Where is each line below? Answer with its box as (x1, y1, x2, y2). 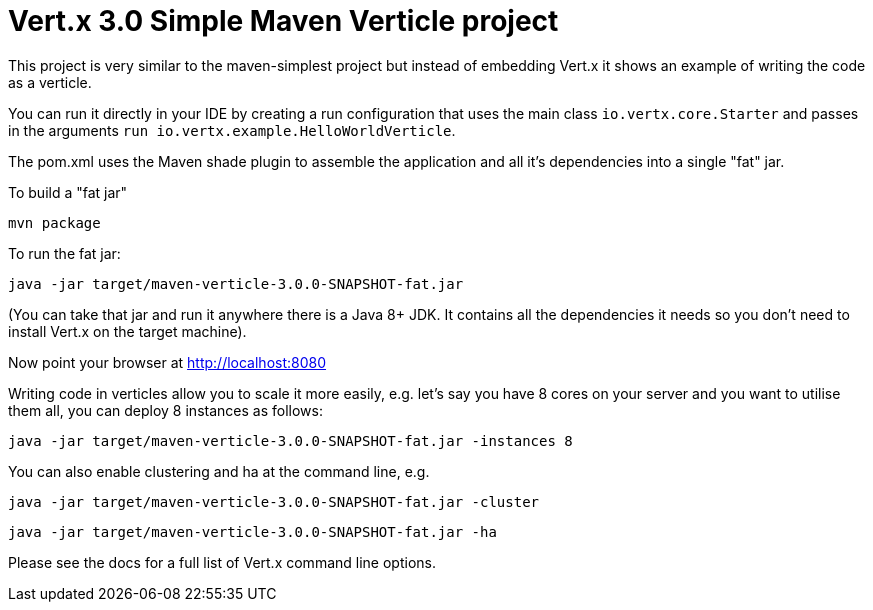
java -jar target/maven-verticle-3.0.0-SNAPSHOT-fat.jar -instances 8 (8, 432, 573, 449)
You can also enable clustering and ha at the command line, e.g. (8, 462, 430, 480)
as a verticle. (8, 73, 92, 91)
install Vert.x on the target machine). (8, 322, 247, 340)
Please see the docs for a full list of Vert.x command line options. (8, 553, 436, 571)
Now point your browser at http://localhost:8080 (8, 353, 327, 371)
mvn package (8, 214, 101, 231)
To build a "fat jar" (8, 183, 128, 201)
